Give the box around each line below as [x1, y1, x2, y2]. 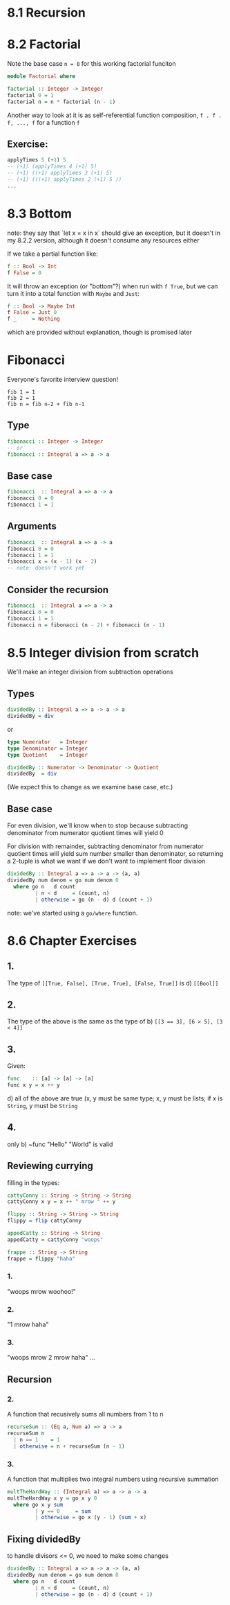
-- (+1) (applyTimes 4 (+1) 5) [7, 163, 97, 170]
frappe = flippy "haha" [7, 1255, 76, 1262]
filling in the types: [7, 1178, 60, 1186]
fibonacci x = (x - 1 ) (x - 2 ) [7, 558, 97, 565]
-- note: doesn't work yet [7, 565, 85, 572]
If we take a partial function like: [7, 249, 98, 258]
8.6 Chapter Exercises [7, 933, 137, 949]
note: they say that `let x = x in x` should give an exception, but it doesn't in [7, 229, 221, 237]
